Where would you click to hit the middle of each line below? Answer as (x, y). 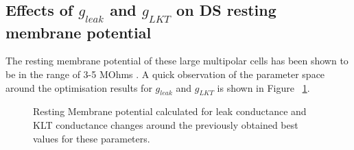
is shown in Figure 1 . (263, 87)
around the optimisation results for (79, 87)
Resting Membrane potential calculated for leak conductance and (170, 111)
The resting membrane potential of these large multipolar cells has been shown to (177, 61)
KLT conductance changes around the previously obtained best (166, 124)
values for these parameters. (92, 138)
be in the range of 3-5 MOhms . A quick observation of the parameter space (165, 74)
